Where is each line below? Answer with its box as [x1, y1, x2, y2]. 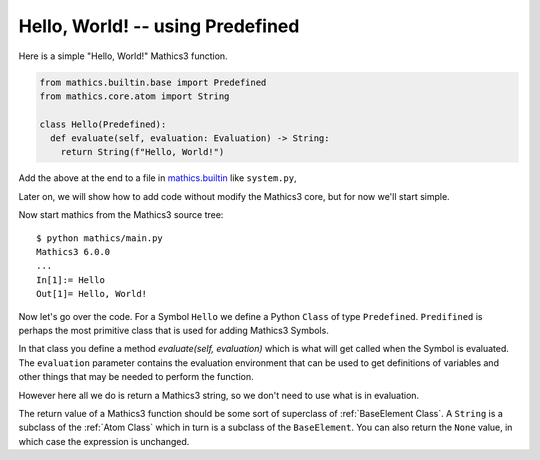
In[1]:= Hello [36, 274, 105, 285]
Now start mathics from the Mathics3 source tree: [18, 209, 224, 221]
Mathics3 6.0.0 [36, 246, 111, 258]
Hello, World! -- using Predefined [18, 15, 300, 37]
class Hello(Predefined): [39, 118, 167, 130]
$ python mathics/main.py [36, 232, 164, 244]
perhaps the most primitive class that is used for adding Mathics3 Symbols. [18, 324, 329, 336]
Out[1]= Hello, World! [36, 288, 148, 300]
